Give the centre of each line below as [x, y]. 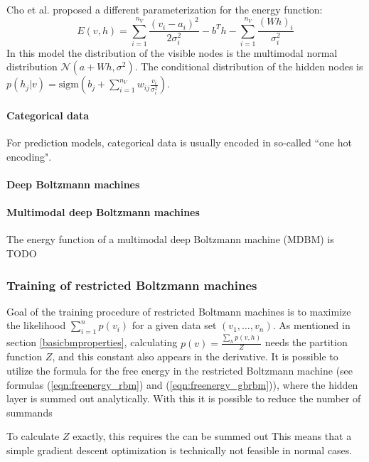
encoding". [29, 156]
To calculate [33, 436]
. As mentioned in [311, 325]
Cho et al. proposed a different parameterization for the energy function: [165, 9]
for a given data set [174, 325]
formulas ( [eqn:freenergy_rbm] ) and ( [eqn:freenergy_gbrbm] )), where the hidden [182, 384]
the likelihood [36, 325]
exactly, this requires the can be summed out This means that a [212, 436]
